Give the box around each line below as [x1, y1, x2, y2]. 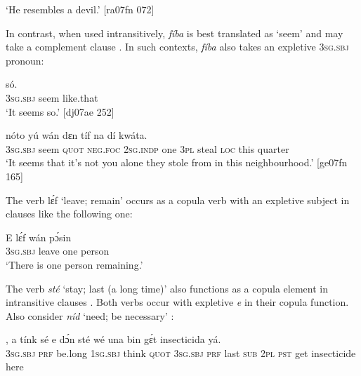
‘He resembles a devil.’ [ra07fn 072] [6, 2, 155, 16]
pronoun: [6, 53, 44, 67]
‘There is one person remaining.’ [6, 257, 143, 271]
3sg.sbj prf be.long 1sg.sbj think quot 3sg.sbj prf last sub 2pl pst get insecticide [6, 345, 356, 360]
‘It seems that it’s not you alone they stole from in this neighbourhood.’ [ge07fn [6, 155, 348, 170]
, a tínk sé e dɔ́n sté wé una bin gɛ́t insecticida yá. [6, 332, 221, 347]
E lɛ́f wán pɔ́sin [6, 229, 72, 244]
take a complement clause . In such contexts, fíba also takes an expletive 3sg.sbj [6, 39, 349, 54]
